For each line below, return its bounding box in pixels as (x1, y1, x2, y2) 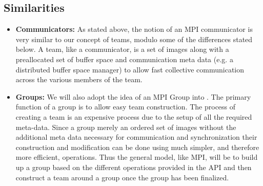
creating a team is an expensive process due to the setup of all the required (15, 111, 252, 122)
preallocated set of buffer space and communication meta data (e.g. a (15, 53, 233, 64)
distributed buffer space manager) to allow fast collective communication (15, 64, 245, 75)
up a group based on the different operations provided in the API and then (15, 161, 252, 172)
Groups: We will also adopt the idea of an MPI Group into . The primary (15, 91, 251, 102)
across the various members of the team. (15, 74, 143, 85)
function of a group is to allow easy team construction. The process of (15, 101, 236, 112)
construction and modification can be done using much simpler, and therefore (15, 141, 259, 152)
